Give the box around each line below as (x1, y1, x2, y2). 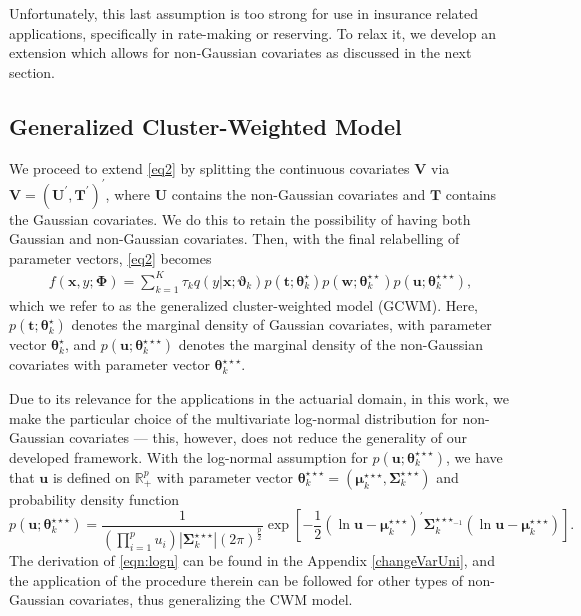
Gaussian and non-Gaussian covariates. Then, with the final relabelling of (9, 228, 460, 249)
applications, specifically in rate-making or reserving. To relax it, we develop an (9, 22, 496, 43)
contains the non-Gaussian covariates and (171, 183, 426, 204)
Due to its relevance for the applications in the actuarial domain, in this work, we (9, 387, 509, 408)
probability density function (9, 488, 180, 509)
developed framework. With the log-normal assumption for (9, 446, 368, 467)
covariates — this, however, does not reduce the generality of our (69, 427, 467, 448)
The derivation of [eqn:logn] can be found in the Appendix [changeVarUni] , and (9, 550, 495, 571)
